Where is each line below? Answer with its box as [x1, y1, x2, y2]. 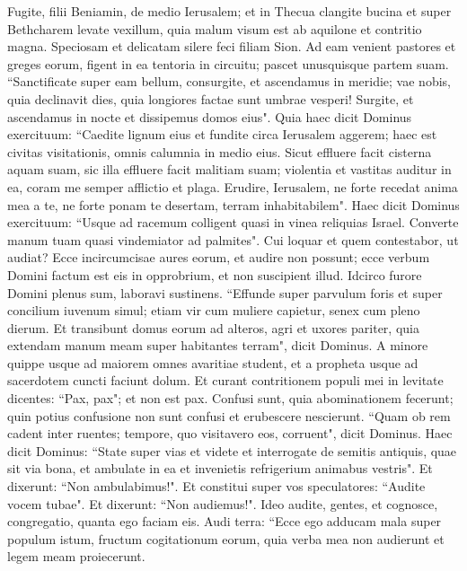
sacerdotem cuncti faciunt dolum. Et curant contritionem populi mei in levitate [7, 371, 444, 390]
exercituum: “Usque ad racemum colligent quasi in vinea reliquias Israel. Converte [7, 213, 459, 232]
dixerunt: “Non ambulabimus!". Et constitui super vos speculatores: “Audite [7, 477, 426, 496]
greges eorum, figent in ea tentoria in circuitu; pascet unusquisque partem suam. [7, 54, 449, 73]
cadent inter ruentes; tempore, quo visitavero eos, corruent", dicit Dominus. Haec [7, 424, 453, 443]
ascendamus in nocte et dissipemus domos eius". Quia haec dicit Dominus [7, 107, 412, 126]
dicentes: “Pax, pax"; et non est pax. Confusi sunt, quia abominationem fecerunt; [7, 389, 454, 408]
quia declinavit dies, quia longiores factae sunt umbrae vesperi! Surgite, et [7, 89, 414, 108]
